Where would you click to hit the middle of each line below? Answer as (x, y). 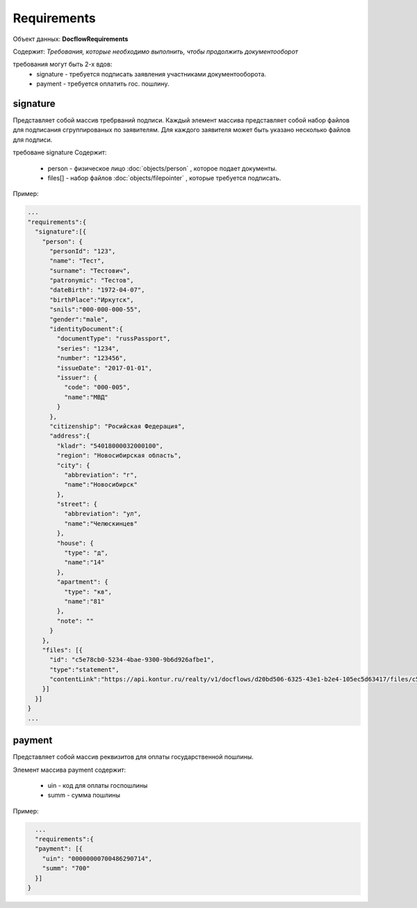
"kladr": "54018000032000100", (110, 446)
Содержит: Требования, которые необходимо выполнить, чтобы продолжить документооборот (156, 51)
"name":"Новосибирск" (101, 485)
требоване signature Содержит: (60, 152)
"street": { (77, 504)
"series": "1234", (88, 348)
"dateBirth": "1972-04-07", (97, 290)
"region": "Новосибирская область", (119, 456)
